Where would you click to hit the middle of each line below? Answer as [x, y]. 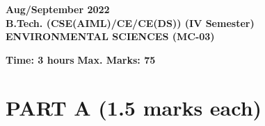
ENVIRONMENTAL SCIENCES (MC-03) [110, 36]
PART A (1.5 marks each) [134, 107]
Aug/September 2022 [58, 9]
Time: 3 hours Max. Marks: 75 [81, 59]
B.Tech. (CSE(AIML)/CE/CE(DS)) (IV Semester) [130, 22]
